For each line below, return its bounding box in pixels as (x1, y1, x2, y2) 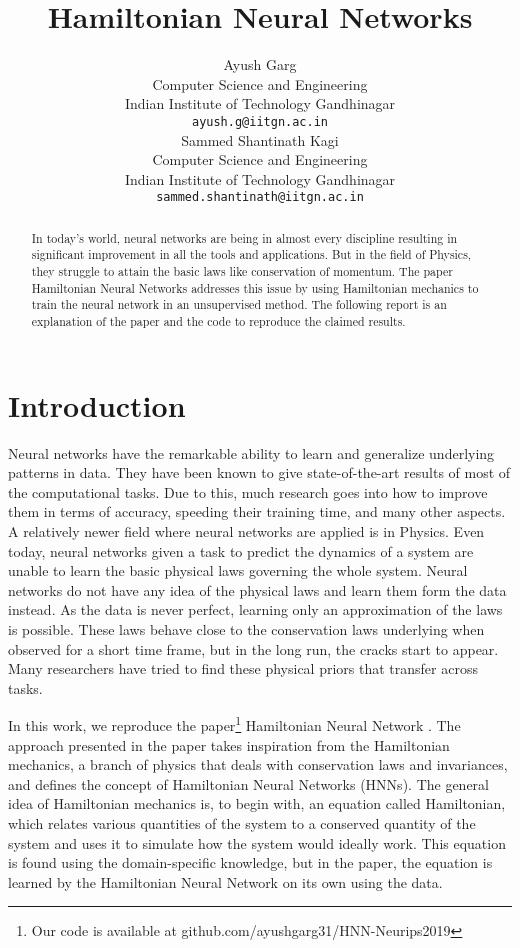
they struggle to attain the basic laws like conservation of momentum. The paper (31, 263, 453, 280)
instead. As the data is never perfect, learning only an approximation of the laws (8, 599, 503, 620)
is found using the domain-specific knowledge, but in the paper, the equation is (8, 852, 493, 873)
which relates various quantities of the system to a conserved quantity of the (8, 813, 476, 834)
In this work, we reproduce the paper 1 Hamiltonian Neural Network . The (8, 712, 461, 736)
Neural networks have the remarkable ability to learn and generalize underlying (8, 442, 495, 463)
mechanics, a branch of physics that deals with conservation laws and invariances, (8, 754, 508, 775)
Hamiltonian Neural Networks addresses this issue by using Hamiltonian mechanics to (31, 279, 479, 296)
